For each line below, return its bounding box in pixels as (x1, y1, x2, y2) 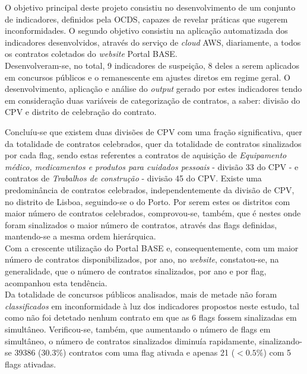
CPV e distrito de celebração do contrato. (5, 106, 157, 118)
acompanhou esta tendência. (5, 276, 107, 289)
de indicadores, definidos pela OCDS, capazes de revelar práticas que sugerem (5, 12, 288, 25)
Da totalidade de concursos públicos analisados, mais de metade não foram (5, 288, 277, 301)
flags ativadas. (5, 357, 56, 370)
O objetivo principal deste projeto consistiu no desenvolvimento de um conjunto (5, 1, 296, 13)
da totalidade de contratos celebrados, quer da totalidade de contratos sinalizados (5, 137, 302, 149)
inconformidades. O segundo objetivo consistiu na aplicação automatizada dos (5, 24, 288, 37)
